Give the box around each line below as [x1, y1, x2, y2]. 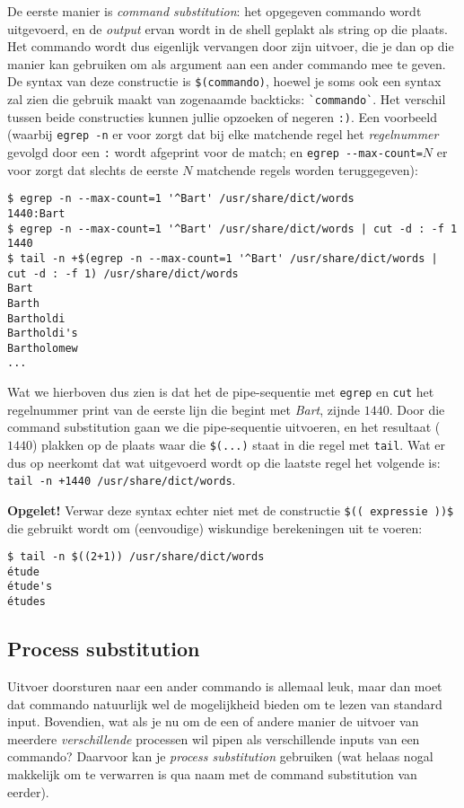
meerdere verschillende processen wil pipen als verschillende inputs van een [7, 729, 420, 748]
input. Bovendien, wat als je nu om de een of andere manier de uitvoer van [7, 712, 419, 731]
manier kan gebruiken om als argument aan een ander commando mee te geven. [7, 54, 446, 73]
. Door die [389, 400, 445, 418]
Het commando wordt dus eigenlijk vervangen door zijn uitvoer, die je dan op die [7, 37, 454, 56]
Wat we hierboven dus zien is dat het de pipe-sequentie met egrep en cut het [7, 382, 434, 401]
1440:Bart [7, 206, 66, 220]
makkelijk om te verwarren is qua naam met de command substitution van [7, 764, 417, 783]
